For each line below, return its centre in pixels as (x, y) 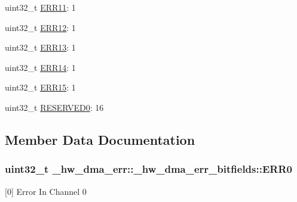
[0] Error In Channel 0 (46, 191)
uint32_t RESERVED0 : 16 (54, 107)
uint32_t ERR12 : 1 (40, 27)
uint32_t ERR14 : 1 (40, 67)
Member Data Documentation (100, 139)
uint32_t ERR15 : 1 (40, 87)
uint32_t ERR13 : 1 (40, 47)
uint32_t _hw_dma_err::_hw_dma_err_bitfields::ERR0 (148, 169)
